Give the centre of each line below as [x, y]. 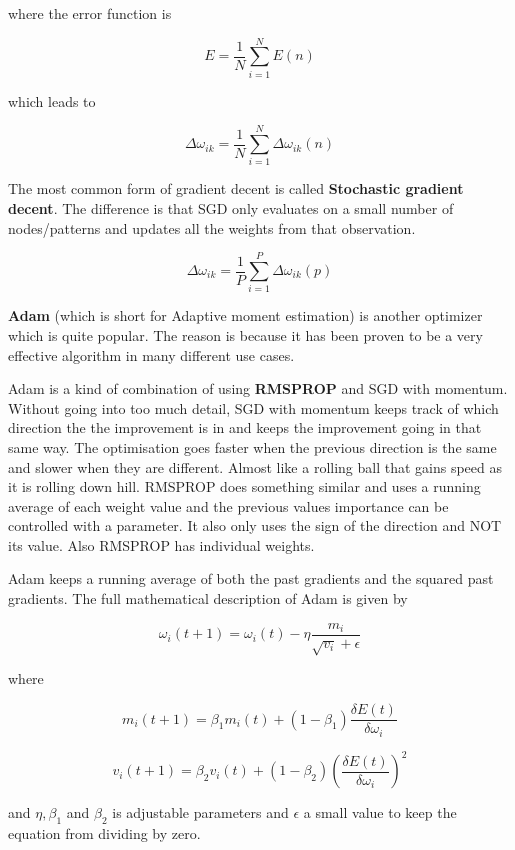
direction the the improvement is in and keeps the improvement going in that [245, 427]
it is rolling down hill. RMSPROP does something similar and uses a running [244, 486]
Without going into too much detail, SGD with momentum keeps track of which [253, 407]
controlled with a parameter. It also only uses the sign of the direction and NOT [255, 525]
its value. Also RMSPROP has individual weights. [161, 544]
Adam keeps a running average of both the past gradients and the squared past [251, 578]
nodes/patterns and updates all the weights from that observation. [212, 227]
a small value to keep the [380, 812]
